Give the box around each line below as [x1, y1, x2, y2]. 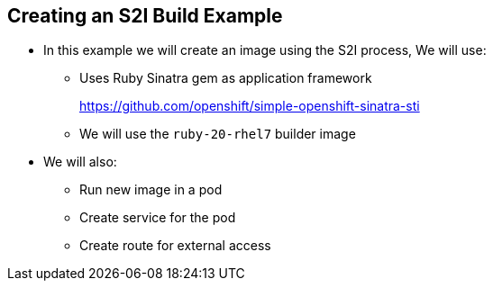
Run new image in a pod [79, 182, 223, 198]
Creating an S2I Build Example [7, 4, 283, 27]
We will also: [43, 154, 117, 170]
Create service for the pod [79, 210, 236, 226]
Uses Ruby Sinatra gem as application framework [79, 70, 372, 86]
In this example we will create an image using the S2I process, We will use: [43, 42, 487, 58]
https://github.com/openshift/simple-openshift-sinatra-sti [79, 98, 420, 114]
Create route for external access [79, 238, 271, 254]
